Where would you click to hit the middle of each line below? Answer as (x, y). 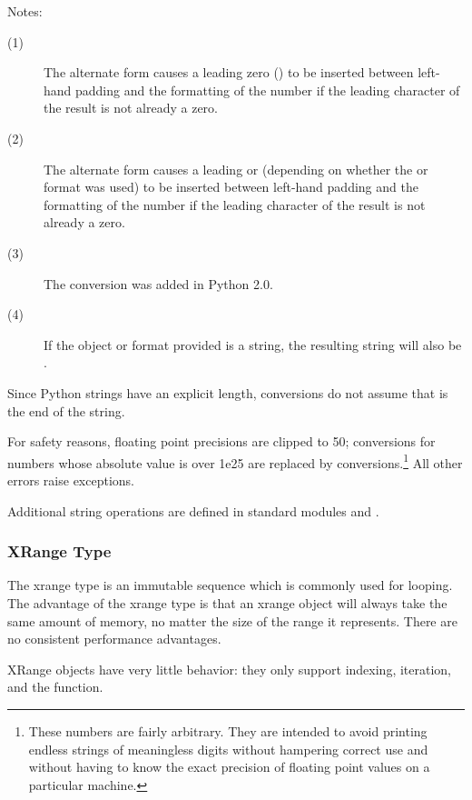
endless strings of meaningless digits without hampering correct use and (228, 749)
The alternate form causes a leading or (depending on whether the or (236, 169)
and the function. (55, 687)
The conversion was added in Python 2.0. (158, 283)
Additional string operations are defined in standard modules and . (193, 510)
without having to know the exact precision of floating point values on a (229, 767)
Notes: (25, 11)
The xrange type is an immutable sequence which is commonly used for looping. (230, 585)
